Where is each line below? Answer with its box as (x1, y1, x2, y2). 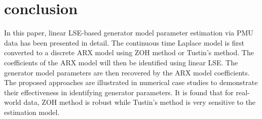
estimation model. (4, 106, 60, 117)
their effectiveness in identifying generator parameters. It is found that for (4, 87, 234, 97)
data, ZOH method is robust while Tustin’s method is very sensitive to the (23, 97, 256, 107)
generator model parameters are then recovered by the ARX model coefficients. (4, 67, 250, 77)
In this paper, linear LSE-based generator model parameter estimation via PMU (4, 27, 253, 38)
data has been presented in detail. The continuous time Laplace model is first (4, 37, 244, 48)
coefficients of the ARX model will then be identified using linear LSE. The (4, 57, 238, 67)
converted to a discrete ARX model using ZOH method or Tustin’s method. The (4, 47, 254, 58)
